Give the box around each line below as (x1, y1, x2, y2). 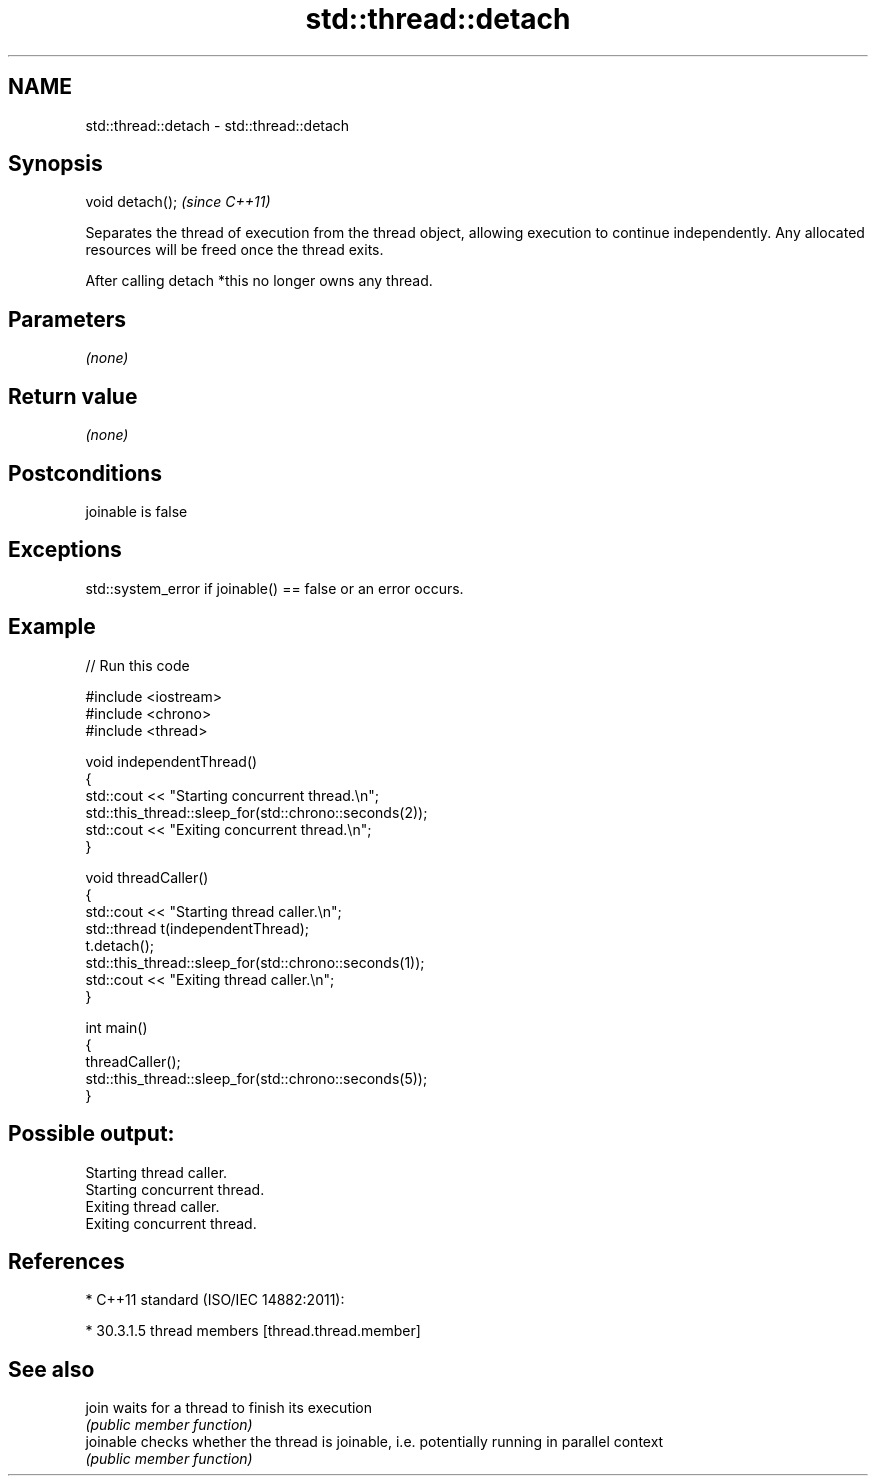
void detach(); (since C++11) (85, 193, 271, 211)
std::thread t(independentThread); (85, 919, 310, 937)
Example (8, 614, 96, 640)
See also (8, 1356, 95, 1382)
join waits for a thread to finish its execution (85, 1399, 373, 1417)
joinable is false (85, 502, 188, 520)
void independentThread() (85, 752, 258, 770)
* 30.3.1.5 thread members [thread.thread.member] (85, 1322, 421, 1340)
